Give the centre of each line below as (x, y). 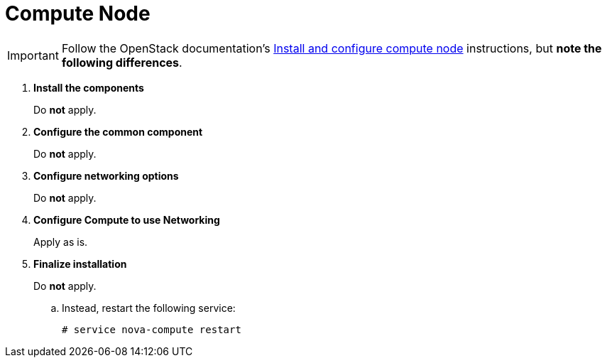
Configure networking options (106, 175)
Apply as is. (61, 242)
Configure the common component (118, 131)
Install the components (89, 87)
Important (33, 55)
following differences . (122, 62)
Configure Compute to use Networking (127, 220)
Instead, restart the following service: (149, 308)
